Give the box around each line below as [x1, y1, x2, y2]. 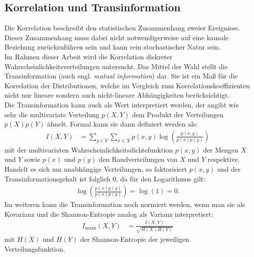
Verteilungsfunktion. [4, 244, 65, 254]
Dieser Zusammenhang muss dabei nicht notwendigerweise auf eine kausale [4, 32, 229, 42]
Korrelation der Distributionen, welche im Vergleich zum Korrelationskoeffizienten [4, 80, 250, 90]
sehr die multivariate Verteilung [4, 109, 99, 119]
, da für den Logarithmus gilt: [116, 173, 206, 183]
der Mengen [203, 144, 239, 154]
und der [217, 163, 241, 174]
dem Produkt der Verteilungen [132, 109, 224, 119]
